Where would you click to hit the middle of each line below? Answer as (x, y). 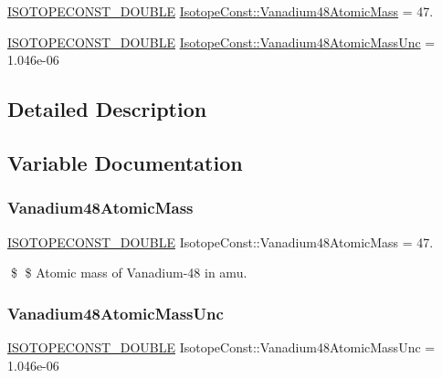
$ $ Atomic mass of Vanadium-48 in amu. (129, 273)
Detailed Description (107, 109)
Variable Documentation (125, 162)
